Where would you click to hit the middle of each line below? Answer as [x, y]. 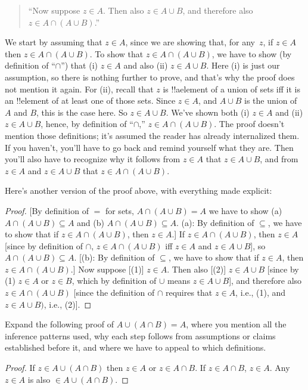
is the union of [271, 100]
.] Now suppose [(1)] [107, 269]
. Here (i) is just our [243, 65]
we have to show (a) [245, 210]
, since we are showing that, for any [190, 42]
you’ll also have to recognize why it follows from [93, 159]
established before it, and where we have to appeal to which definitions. [136, 347]
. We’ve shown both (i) [208, 112]
